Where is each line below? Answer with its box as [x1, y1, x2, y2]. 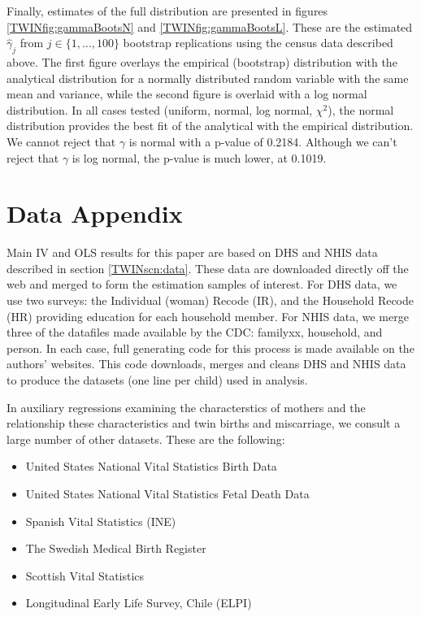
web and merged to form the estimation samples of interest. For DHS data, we [7, 276, 397, 293]
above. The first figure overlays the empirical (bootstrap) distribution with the [7, 53, 397, 70]
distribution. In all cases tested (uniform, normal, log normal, [7, 101, 313, 118]
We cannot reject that [7, 133, 116, 150]
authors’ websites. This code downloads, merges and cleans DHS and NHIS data [7, 355, 406, 372]
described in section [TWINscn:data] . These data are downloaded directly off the [7, 259, 409, 276]
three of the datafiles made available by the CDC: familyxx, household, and [7, 324, 383, 341]
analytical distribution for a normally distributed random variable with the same [7, 69, 409, 86]
